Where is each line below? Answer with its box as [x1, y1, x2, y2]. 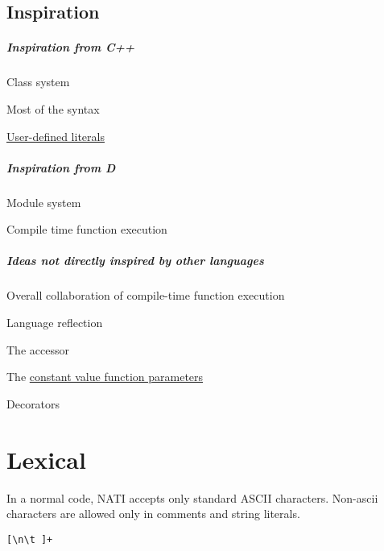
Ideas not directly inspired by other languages [6, 252, 264, 269]
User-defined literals [6, 127, 105, 144]
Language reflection [6, 314, 103, 331]
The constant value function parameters [6, 368, 204, 385]
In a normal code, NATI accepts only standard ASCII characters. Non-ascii [6, 489, 378, 506]
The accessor [6, 341, 69, 358]
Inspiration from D [6, 159, 116, 176]
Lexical [6, 442, 86, 475]
